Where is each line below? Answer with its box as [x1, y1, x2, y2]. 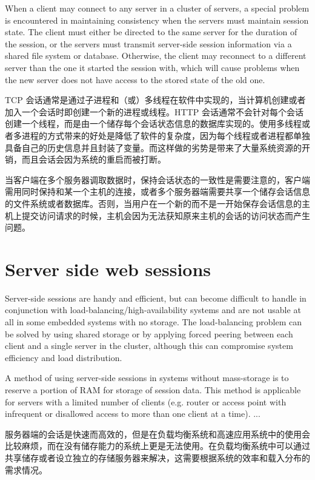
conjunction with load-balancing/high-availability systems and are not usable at [5, 303, 301, 316]
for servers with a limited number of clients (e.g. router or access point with [5, 395, 287, 408]
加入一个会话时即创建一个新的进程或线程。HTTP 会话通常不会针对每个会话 [5, 105, 303, 118]
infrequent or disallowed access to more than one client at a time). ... [5, 407, 260, 420]
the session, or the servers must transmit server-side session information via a [5, 37, 292, 50]
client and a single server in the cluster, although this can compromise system [5, 339, 293, 352]
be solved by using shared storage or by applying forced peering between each [5, 327, 293, 340]
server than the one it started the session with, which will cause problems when [5, 61, 300, 73]
